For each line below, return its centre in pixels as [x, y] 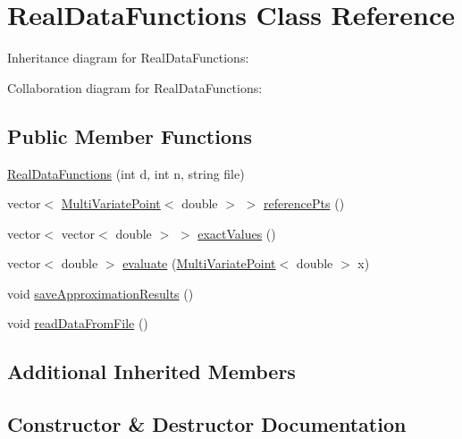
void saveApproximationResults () [101, 293]
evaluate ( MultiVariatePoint [199, 263]
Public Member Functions [130, 135]
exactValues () [237, 233]
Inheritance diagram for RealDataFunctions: [128, 58]
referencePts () [304, 203]
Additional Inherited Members [151, 371]
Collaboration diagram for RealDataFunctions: [135, 87]
